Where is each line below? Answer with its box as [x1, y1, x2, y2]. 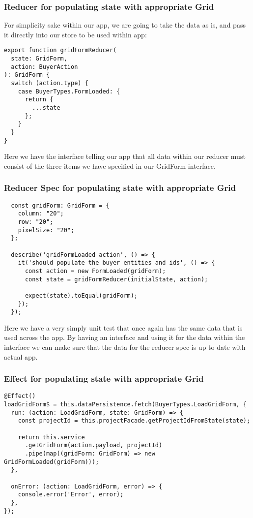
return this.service [18, 433, 85, 441]
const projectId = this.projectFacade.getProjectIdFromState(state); [18, 417, 251, 425]
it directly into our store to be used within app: [4, 29, 147, 39]
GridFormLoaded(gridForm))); [4, 458, 99, 465]
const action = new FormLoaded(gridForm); [25, 267, 166, 274]
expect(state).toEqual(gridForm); [25, 292, 138, 299]
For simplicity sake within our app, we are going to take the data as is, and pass [4, 20, 246, 30]
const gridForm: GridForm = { [11, 202, 110, 209]
